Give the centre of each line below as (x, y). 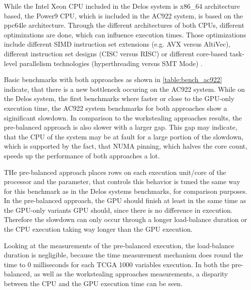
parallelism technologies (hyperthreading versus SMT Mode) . (111, 63)
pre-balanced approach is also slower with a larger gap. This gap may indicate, (121, 127)
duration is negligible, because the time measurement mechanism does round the (124, 255)
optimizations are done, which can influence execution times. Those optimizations (125, 34)
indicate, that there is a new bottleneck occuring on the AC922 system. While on (125, 89)
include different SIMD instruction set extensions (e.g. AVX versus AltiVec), (117, 44)
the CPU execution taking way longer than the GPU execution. (98, 229)
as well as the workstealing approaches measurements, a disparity (131, 274)
